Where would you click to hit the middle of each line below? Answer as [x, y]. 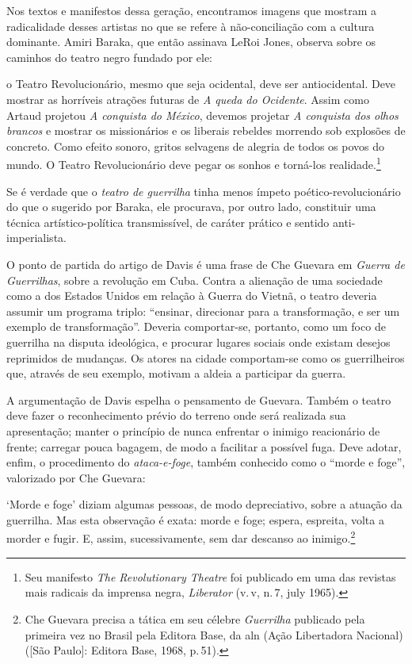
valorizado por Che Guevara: [76, 477]
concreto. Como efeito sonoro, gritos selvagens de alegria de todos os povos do [196, 146]
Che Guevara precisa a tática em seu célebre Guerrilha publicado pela [195, 618]
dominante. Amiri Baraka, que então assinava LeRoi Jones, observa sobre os [191, 42]
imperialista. [36, 238]
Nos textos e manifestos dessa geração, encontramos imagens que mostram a [191, 10]
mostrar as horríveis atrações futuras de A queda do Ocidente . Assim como [188, 99]
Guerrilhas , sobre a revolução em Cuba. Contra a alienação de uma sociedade [195, 280]
